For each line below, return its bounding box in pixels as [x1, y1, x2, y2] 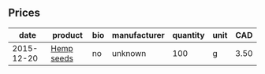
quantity [172, 29, 205, 40]
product [52, 29, 83, 40]
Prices [8, 6, 41, 20]
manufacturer [111, 29, 166, 40]
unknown [111, 47, 147, 58]
